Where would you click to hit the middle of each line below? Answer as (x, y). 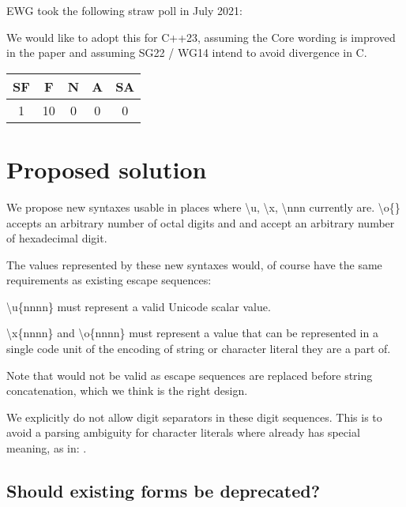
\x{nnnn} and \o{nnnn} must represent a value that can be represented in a (192, 333)
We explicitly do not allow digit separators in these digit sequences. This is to (194, 417)
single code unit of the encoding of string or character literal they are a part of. (199, 349)
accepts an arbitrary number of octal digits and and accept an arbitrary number (201, 222)
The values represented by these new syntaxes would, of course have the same (194, 264)
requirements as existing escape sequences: (109, 280)
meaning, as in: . (47, 448)
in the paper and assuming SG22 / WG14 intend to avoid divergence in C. (187, 53)
